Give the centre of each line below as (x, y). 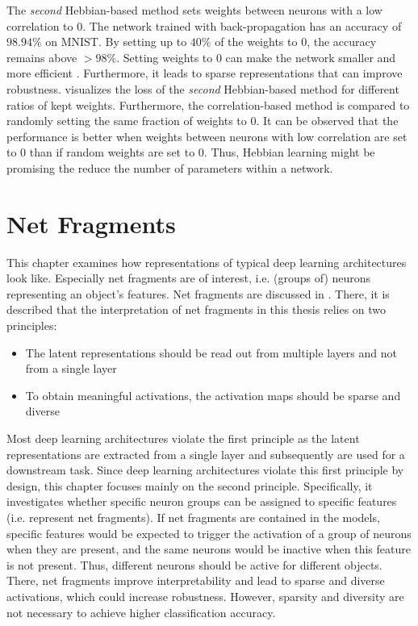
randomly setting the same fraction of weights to (127, 121)
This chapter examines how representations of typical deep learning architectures (207, 262)
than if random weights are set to (112, 152)
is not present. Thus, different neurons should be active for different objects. (194, 564)
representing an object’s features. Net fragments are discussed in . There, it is (198, 293)
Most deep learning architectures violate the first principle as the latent (183, 438)
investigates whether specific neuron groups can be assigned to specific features (202, 501)
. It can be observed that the (327, 121)
